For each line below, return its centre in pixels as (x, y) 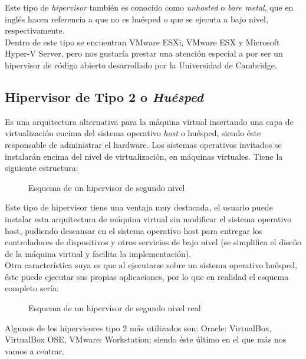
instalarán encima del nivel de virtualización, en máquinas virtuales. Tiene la (144, 156)
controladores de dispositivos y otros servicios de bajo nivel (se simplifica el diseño (153, 242)
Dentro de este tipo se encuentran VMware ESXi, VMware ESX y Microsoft (142, 42)
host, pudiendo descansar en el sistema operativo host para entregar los (134, 230)
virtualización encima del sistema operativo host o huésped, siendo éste (133, 133)
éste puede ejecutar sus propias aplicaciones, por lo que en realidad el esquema (147, 276)
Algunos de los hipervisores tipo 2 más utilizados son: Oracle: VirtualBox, (138, 327)
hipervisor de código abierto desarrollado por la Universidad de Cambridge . (141, 65)
